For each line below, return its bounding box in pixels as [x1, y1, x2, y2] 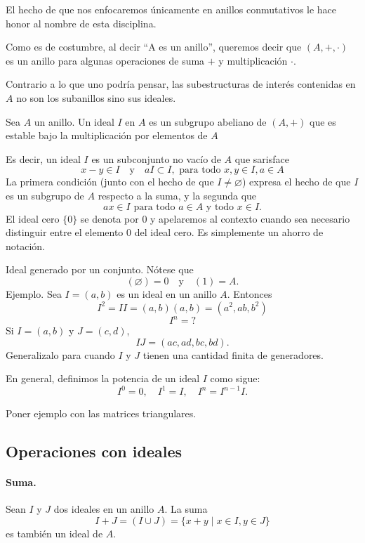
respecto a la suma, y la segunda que [98, 188, 257, 202]
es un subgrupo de [6, 188, 84, 202]
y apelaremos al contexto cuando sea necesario [150, 211, 350, 225]
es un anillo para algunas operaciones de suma [6, 53, 205, 67]
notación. [6, 238, 46, 253]
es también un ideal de [6, 526, 103, 541]
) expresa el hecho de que [242, 174, 351, 189]
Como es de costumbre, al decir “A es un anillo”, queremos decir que [6, 39, 302, 54]
